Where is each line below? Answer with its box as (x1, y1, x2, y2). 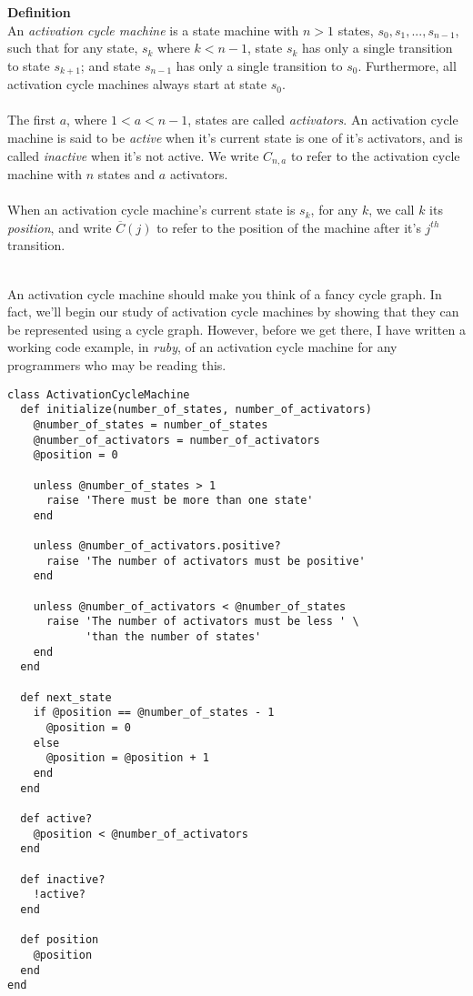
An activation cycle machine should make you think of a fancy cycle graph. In (7, 284, 442, 303)
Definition (7, 3, 71, 21)
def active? (20, 811, 93, 825)
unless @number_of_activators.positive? (33, 539, 281, 553)
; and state (80, 55, 141, 75)
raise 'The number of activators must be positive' (45, 554, 366, 568)
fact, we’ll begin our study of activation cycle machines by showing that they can (7, 302, 459, 321)
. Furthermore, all (357, 55, 457, 75)
